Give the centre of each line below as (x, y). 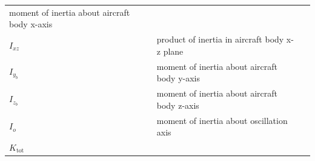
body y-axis (178, 78)
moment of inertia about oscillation (222, 120)
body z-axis (178, 105)
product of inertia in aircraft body (220, 39)
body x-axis (31, 24)
